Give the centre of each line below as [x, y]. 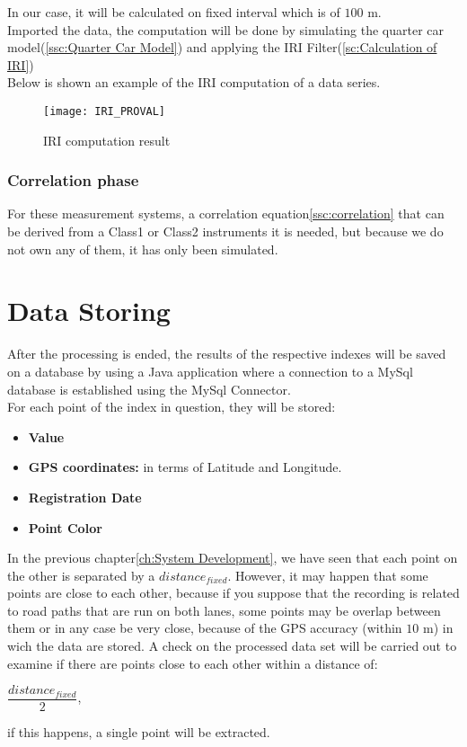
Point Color [65, 527]
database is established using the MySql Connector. [149, 389]
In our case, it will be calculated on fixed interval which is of [174, 12]
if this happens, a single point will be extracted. [139, 732]
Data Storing [89, 311]
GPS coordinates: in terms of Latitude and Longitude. [185, 467]
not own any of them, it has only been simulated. [143, 249]
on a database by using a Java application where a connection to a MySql [210, 371]
